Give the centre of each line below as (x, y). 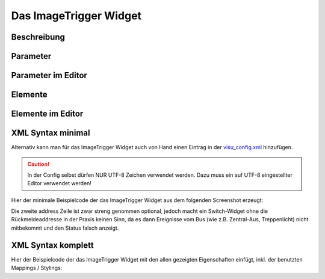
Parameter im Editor (49, 75)
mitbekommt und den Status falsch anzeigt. (65, 228)
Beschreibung (38, 37)
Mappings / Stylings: (37, 268)
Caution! (39, 164)
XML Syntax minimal (51, 133)
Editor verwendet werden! (59, 183)
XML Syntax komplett (52, 245)
